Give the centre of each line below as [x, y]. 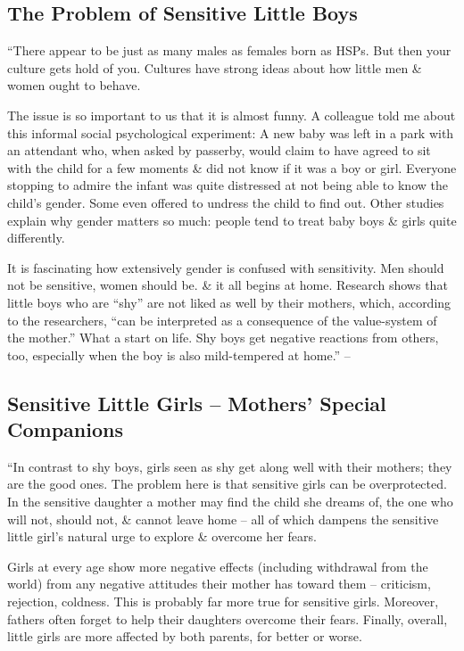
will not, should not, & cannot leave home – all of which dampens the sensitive [223, 519]
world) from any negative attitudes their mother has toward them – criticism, [219, 584]
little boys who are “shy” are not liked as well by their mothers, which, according [229, 302]
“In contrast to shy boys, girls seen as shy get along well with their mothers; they [230, 466]
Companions [65, 429]
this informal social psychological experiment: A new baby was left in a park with [231, 132]
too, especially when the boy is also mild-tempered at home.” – [179, 354]
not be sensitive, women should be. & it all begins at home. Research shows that [228, 285]
